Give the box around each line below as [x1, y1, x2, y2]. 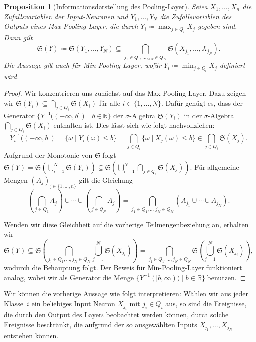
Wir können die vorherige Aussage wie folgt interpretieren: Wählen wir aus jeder [4, 288, 248, 299]
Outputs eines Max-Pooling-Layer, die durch [4, 21, 138, 31]
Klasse [4, 298, 24, 309]
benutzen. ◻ [207, 272, 246, 282]
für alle [99, 98, 120, 108]
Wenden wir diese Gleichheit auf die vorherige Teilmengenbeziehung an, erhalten [4, 219, 249, 229]
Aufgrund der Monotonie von [4, 150, 93, 160]
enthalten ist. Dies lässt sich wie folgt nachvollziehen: [53, 120, 215, 130]
